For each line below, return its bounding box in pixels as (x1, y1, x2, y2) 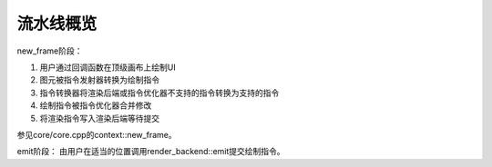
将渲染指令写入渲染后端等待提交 (39, 113, 159, 123)
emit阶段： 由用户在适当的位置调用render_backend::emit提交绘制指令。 (16, 146, 286, 157)
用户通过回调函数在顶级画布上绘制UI (39, 62, 177, 73)
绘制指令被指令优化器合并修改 (39, 100, 152, 111)
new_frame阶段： (16, 45, 83, 56)
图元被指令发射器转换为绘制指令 (39, 74, 159, 85)
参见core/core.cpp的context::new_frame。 (16, 129, 177, 140)
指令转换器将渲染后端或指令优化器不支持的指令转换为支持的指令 (39, 87, 280, 98)
